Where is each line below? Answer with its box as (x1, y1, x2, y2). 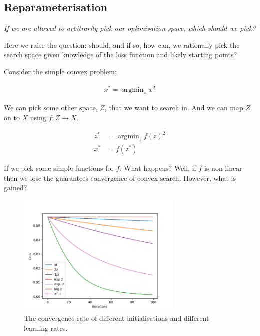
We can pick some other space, (4, 102, 98, 113)
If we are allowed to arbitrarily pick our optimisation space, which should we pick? (4, 23, 256, 33)
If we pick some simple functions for (4, 163, 114, 173)
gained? (4, 182, 27, 193)
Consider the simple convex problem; (4, 66, 117, 76)
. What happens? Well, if (119, 163, 196, 173)
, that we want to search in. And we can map (104, 102, 243, 113)
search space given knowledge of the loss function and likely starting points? (4, 49, 237, 60)
